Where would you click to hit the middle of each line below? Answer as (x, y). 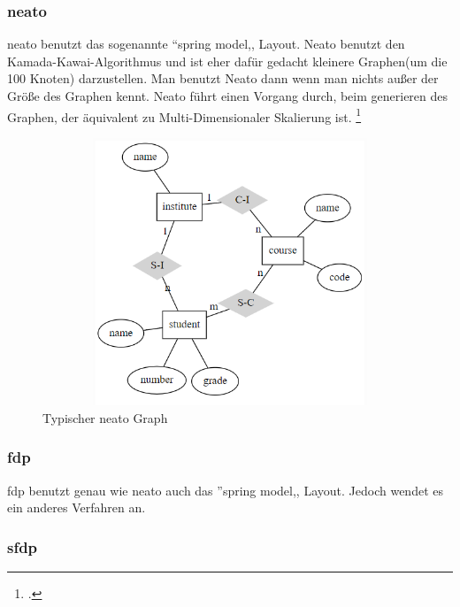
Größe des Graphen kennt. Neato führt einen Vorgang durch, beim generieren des (228, 96)
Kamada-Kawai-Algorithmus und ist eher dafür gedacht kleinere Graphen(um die (227, 61)
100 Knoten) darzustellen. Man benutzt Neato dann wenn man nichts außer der (223, 78)
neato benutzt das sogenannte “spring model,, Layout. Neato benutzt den (206, 44)
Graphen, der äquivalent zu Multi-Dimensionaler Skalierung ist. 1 (184, 115)
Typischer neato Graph (105, 417)
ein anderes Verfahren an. (77, 507)
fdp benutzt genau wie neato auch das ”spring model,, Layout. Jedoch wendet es (225, 490)
